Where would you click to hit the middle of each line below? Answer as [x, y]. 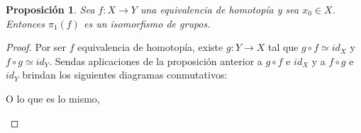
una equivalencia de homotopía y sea [220, 9]
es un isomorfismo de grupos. [147, 23]
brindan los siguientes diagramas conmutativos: [125, 75]
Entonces [25, 23]
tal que [283, 47]
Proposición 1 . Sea [50, 9]
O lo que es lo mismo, [53, 98]
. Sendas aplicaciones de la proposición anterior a [156, 60]
